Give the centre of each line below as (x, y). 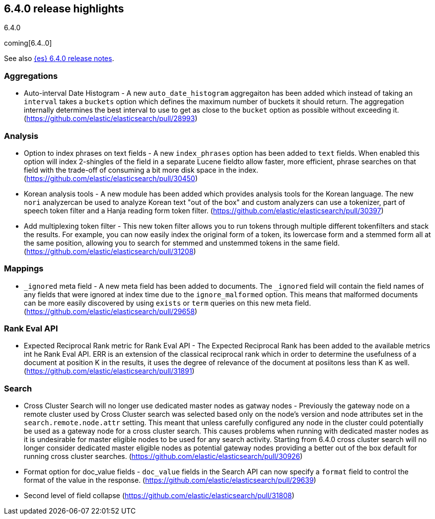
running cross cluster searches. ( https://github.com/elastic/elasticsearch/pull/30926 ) (163, 456)
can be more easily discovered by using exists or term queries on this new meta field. (168, 303)
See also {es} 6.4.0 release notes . (59, 59)
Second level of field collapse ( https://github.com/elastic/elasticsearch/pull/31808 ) (159, 496)
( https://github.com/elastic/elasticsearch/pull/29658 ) (111, 311)
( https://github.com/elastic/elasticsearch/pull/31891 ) (109, 371)
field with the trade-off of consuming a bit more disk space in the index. (141, 170)
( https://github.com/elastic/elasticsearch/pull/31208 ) (110, 251)
